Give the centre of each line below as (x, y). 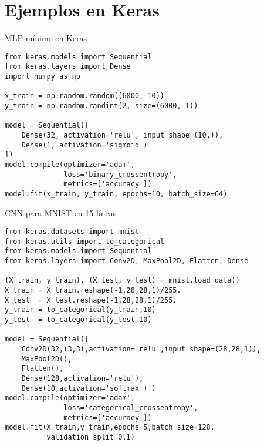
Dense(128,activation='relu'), (82, 378)
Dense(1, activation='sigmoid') (84, 145)
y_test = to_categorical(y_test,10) (78, 320)
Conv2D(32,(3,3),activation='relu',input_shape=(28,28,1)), (141, 349)
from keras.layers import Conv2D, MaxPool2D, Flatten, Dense (127, 261)
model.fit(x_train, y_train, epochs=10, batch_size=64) (116, 194)
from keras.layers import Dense (68, 67)
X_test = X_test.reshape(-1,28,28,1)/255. (91, 300)
